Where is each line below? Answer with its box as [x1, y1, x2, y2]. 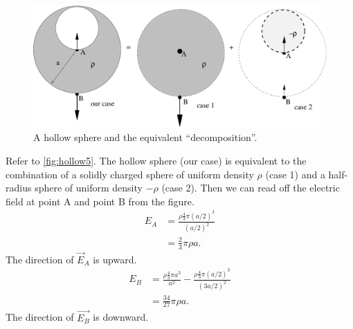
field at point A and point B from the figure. [6, 194, 194, 208]
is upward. [93, 252, 137, 266]
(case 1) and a [265, 167, 325, 181]
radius [6, 180, 32, 195]
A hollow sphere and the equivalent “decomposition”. [33, 130, 257, 144]
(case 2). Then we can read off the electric [161, 180, 340, 195]
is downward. [93, 310, 149, 324]
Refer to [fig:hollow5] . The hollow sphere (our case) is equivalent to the [6, 153, 307, 167]
